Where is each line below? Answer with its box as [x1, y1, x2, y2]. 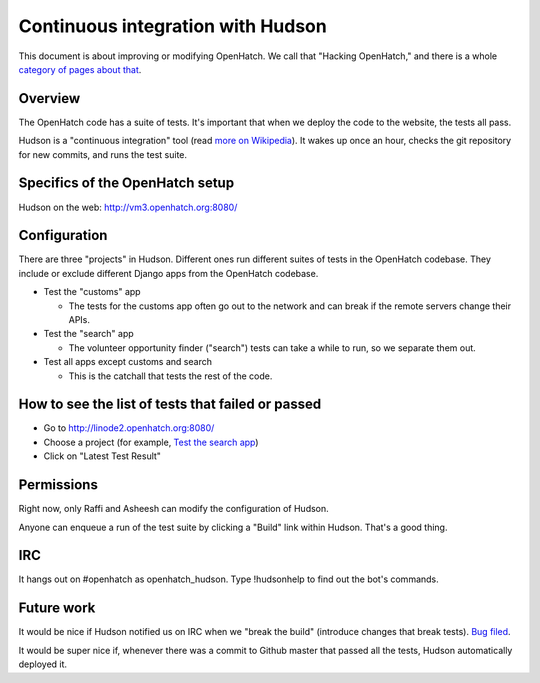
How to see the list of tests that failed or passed [18, 396, 322, 413]
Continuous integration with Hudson [18, 15, 327, 37]
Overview [18, 90, 81, 107]
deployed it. [18, 658, 68, 670]
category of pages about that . [18, 63, 142, 75]
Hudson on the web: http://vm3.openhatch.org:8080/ [18, 201, 238, 213]
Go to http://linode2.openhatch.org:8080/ [43, 422, 215, 434]
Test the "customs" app [43, 286, 141, 298]
